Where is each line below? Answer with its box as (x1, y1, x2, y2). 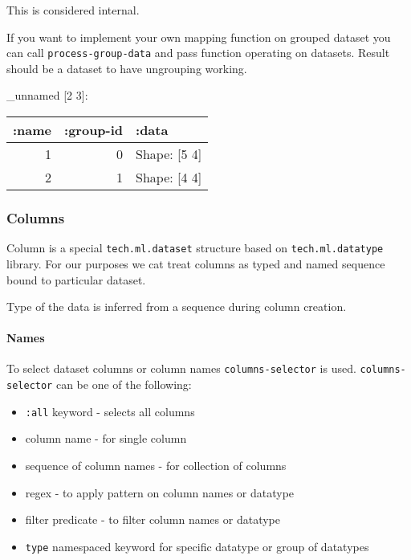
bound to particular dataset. (6, 271, 146, 288)
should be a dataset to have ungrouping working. (6, 59, 247, 76)
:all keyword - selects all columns (25, 403, 195, 419)
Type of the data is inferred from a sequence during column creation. (6, 298, 347, 315)
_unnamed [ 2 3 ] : (6, 87, 88, 104)
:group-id (64, 121, 124, 140)
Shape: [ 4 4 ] (136, 168, 202, 187)
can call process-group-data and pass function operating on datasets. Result (6, 44, 390, 61)
